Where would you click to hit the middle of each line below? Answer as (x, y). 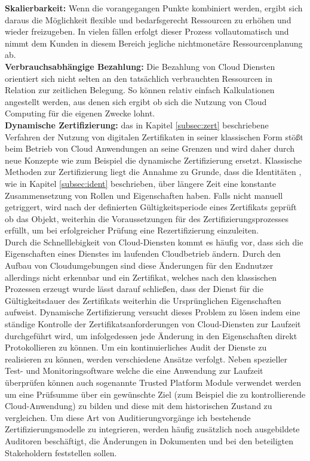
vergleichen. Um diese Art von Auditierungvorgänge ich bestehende (128, 417)
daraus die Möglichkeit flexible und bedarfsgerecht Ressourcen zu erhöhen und (148, 19)
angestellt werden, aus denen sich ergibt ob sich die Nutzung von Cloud (136, 101)
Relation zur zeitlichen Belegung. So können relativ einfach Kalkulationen (140, 90)
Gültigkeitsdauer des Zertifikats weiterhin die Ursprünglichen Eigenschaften (143, 300)
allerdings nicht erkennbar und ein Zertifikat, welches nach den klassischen (141, 277)
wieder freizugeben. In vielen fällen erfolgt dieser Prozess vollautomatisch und (147, 31)
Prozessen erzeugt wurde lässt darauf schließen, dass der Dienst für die (134, 289)
